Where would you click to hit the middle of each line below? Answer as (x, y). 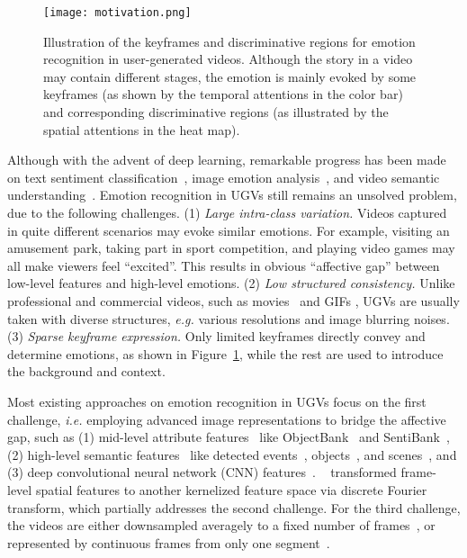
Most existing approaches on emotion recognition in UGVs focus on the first (217, 401)
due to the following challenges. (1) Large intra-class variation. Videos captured (227, 212)
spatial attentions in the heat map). (142, 129)
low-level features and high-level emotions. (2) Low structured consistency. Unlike (231, 283)
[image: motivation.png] (117, 13)
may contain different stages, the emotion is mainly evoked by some (230, 76)
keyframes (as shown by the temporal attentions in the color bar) (223, 94)
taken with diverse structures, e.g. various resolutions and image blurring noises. (229, 318)
